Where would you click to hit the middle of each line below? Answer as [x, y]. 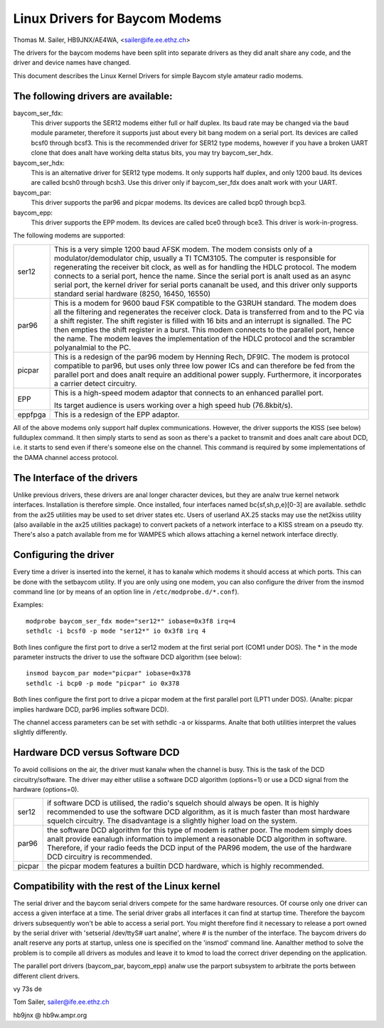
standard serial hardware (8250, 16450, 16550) [132, 294]
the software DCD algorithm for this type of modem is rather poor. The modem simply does [199, 830]
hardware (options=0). [46, 790]
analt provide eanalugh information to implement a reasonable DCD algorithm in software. [197, 839]
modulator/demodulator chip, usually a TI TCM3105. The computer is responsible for [195, 258]
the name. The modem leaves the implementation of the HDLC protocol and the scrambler [204, 338]
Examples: [28, 605]
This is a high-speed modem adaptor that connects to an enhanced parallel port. [188, 392]
